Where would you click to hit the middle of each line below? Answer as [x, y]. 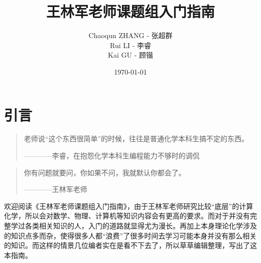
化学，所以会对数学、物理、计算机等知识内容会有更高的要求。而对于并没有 [127, 216]
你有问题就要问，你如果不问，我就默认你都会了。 [105, 172]
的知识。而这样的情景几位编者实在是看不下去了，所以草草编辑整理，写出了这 [130, 245]
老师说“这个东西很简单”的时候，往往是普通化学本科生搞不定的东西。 [136, 139]
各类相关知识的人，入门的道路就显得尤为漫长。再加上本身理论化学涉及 [141, 225]
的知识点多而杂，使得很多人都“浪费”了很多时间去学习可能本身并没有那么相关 [130, 235]
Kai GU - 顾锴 [130, 55]
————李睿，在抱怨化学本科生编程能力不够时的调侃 [112, 156]
